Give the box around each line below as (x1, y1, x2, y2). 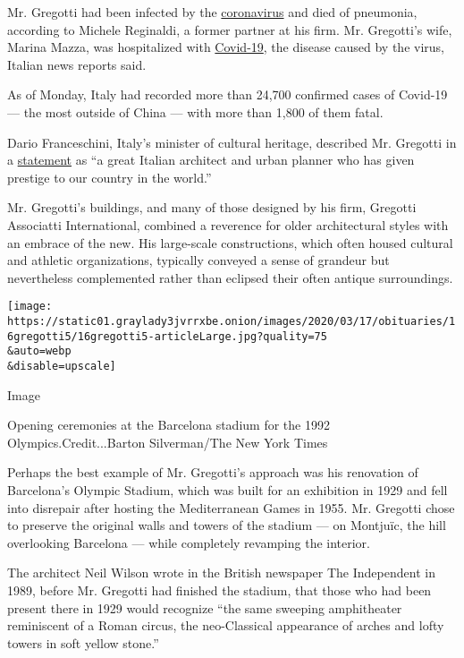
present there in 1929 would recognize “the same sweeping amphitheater (7, 598, 402, 617)
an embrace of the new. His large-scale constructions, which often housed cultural (7, 233, 453, 252)
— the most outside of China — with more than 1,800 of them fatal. (7, 102, 384, 121)
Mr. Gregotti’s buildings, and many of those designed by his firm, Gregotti (7, 198, 417, 217)
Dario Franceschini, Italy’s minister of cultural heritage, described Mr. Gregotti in (7, 132, 457, 151)
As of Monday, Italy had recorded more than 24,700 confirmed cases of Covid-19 (7, 85, 448, 104)
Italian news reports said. (7, 55, 147, 73)
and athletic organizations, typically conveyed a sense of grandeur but (7, 251, 390, 269)
